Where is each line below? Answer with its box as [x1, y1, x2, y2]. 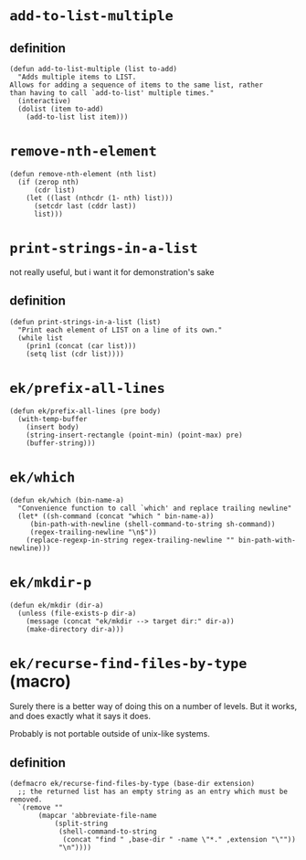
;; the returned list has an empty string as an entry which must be [17, 787, 288, 797]
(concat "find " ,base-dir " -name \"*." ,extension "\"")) [62, 835, 297, 844]
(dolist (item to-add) [17, 104, 104, 113]
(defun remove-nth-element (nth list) [9, 169, 157, 178]
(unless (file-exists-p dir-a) [17, 609, 137, 618]
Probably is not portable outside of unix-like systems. [9, 728, 210, 739]
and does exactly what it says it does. [9, 711, 152, 722]
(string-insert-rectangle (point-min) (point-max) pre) [26, 430, 244, 440]
